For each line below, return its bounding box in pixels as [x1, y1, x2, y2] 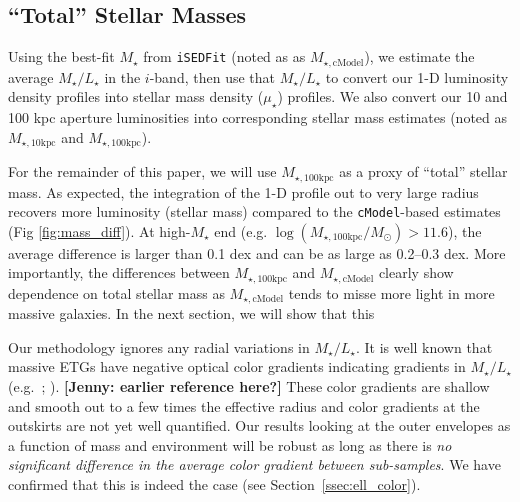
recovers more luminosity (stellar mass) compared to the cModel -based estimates [8, 201, 501, 222]
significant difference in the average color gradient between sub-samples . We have [8, 454, 501, 475]
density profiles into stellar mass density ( [8, 86, 264, 107]
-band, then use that [149, 66, 275, 87]
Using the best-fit [8, 46, 115, 67]
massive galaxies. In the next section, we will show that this [8, 303, 375, 324]
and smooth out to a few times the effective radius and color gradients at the [8, 395, 480, 416]
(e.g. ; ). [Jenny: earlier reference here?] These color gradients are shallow [8, 376, 490, 397]
